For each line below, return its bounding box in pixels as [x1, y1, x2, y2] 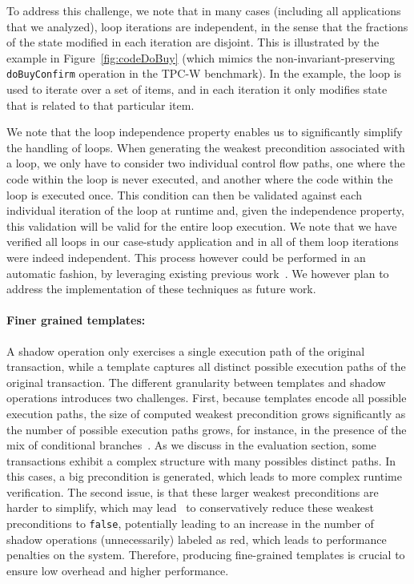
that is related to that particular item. [6, 96, 195, 113]
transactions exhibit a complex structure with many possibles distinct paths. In [6, 452, 396, 469]
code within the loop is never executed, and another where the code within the [6, 171, 393, 187]
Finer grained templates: [6, 312, 146, 328]
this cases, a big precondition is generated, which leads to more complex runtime [6, 468, 403, 485]
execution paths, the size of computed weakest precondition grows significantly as [6, 405, 406, 421]
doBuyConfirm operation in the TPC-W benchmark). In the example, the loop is [6, 65, 402, 82]
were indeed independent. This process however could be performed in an [6, 248, 366, 265]
